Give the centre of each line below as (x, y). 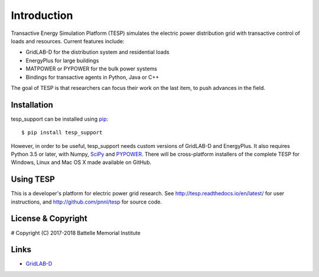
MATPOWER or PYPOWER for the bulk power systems (92, 69)
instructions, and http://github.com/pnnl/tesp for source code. (87, 202)
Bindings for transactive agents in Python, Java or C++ (92, 77)
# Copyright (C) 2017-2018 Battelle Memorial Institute (76, 233)
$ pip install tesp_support (62, 133)
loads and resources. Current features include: (68, 41)
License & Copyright (49, 219)
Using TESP (33, 180)
